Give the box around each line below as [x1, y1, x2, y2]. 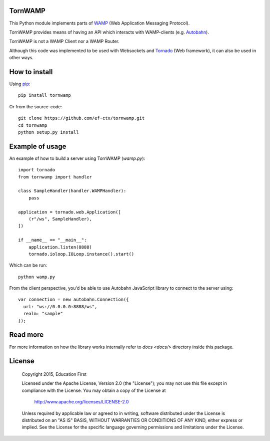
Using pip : [9, 81, 30, 87]
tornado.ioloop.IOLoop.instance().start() [28, 251, 134, 257]
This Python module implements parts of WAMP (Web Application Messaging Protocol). [9, 20, 190, 26]
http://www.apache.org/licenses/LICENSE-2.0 [34, 399, 129, 405]
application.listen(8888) [28, 244, 92, 250]
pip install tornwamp [18, 93, 71, 98]
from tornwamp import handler [18, 174, 92, 180]
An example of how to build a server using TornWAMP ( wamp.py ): [9, 155, 145, 161]
